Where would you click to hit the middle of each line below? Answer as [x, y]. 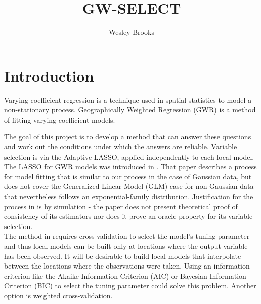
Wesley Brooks [132, 32]
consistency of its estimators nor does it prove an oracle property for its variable [128, 216]
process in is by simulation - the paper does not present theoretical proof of [121, 206]
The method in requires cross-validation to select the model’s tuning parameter [127, 236]
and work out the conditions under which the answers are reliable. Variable [121, 147]
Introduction [49, 75]
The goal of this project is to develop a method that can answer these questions [128, 137]
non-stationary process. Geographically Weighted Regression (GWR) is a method [130, 110]
